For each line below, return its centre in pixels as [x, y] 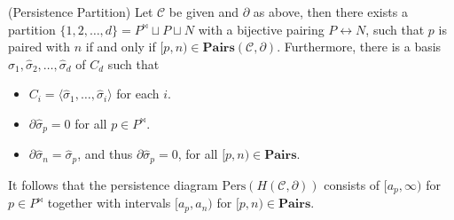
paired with [39, 47]
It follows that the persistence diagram [113, 184]
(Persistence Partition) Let [81, 12]
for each [138, 94]
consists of [352, 184]
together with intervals [109, 203]
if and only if [121, 47]
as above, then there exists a [330, 12]
